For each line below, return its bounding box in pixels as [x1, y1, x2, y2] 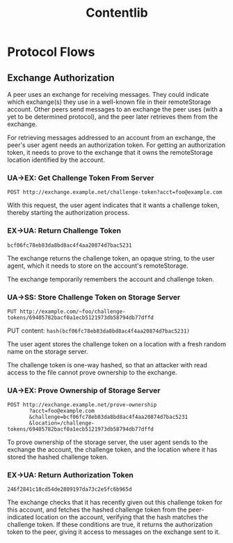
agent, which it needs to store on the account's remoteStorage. [7, 261, 188, 270]
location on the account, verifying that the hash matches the [35, 513, 209, 521]
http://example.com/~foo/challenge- [19, 308, 127, 315]
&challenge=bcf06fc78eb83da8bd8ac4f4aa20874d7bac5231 [29, 413, 188, 421]
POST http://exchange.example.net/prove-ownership [7, 401, 157, 408]
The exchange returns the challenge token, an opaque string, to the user [7, 254, 215, 262]
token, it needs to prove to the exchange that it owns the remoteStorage [7, 148, 214, 156]
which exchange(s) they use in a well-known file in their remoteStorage [7, 98, 211, 106]
